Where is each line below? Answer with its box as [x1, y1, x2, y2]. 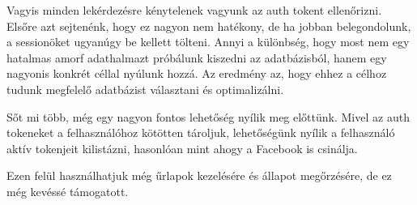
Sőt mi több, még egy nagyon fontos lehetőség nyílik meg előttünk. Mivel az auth [6, 108, 410, 125]
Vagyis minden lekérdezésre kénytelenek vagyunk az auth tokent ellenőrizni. [6, 2, 382, 18]
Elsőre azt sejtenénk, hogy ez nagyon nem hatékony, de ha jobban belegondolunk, [6, 17, 411, 34]
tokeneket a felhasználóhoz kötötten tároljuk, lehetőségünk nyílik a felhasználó [6, 124, 395, 141]
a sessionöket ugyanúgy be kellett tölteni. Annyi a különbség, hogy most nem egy [6, 33, 410, 50]
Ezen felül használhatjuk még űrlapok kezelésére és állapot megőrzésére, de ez [6, 167, 392, 184]
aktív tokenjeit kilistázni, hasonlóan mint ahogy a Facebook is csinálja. [6, 139, 358, 156]
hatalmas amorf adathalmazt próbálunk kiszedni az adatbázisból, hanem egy [6, 49, 387, 66]
